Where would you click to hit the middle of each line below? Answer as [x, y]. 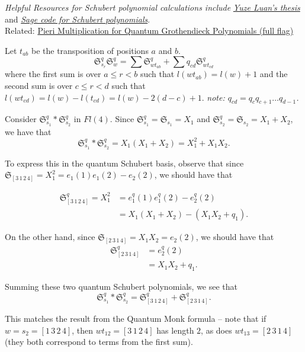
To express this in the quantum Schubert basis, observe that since [124, 163]
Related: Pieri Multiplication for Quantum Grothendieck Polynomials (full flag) [149, 31]
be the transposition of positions [90, 50]
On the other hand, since [50, 237]
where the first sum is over [53, 74]
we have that [28, 131]
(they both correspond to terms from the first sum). [99, 342]
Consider [21, 119]
